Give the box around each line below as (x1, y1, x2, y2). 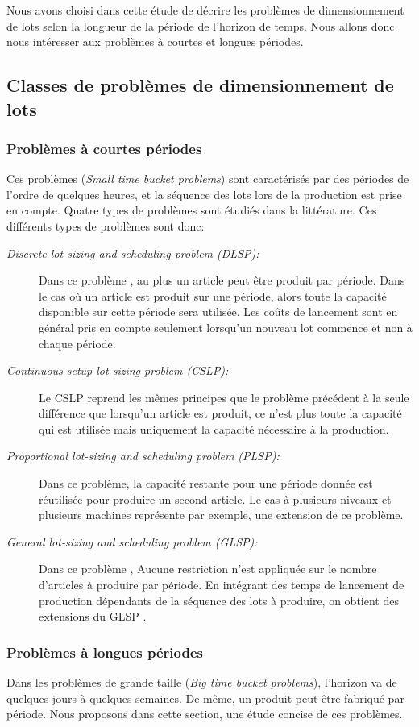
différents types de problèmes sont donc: (6, 217, 205, 234)
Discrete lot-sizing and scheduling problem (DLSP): (6, 244, 259, 261)
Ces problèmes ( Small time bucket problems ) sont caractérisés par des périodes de (6, 170, 409, 187)
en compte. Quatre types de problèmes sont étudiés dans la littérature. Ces (6, 201, 377, 218)
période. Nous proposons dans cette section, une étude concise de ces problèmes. (6, 705, 403, 722)
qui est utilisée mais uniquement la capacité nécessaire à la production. (39, 420, 389, 437)
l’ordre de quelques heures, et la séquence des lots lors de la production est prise (6, 185, 402, 202)
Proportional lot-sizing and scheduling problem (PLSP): (6, 447, 280, 464)
